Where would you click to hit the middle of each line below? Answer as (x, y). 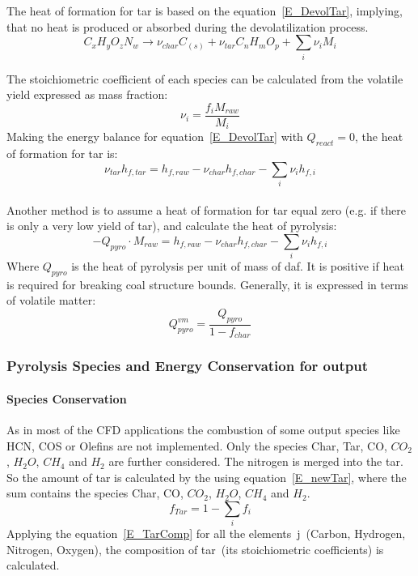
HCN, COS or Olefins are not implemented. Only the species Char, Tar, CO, (197, 445)
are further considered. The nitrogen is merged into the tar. (256, 461)
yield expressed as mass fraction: (87, 94)
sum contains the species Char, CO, (95, 493)
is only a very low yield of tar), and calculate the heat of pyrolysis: (172, 226)
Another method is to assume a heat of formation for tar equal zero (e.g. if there (206, 209)
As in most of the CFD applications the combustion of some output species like (203, 429)
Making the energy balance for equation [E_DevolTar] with (155, 137)
